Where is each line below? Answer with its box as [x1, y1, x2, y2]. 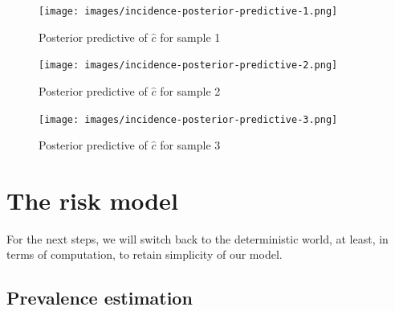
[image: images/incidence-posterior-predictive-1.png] [39, 6, 338, 17]
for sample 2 [160, 82, 221, 99]
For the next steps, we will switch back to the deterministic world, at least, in [6, 230, 389, 247]
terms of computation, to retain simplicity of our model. [6, 246, 283, 263]
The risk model [6, 183, 178, 216]
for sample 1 [160, 28, 221, 45]
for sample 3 [160, 137, 221, 153]
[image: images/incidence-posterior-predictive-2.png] [39, 59, 338, 72]
